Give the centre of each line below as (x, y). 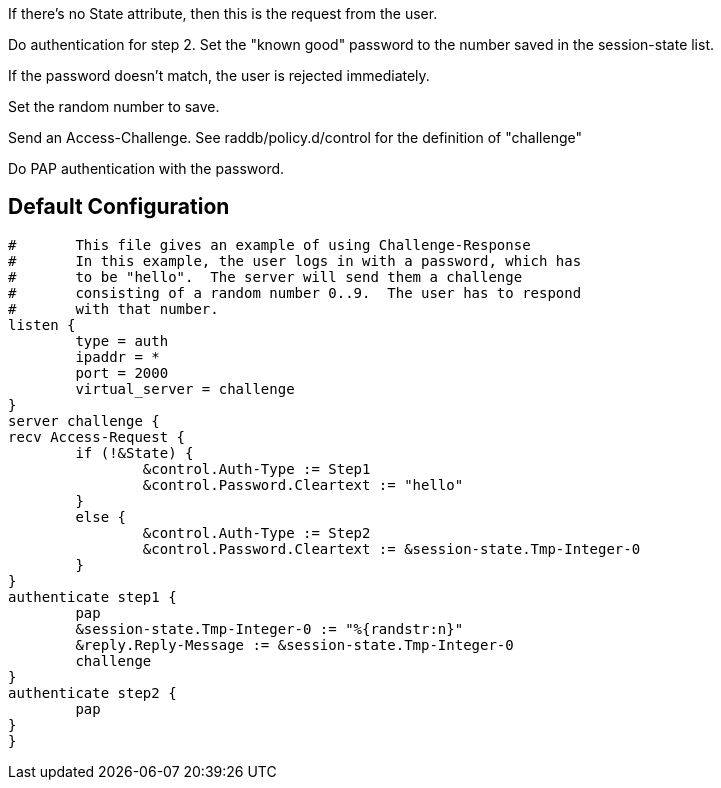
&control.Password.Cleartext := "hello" (303, 484)
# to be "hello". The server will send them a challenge (265, 276)
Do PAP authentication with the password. (146, 168)
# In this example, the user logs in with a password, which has (295, 260)
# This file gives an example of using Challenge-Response (269, 244)
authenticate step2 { (92, 692)
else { (101, 516)
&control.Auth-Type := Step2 (256, 532)
